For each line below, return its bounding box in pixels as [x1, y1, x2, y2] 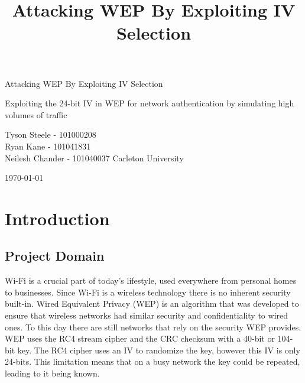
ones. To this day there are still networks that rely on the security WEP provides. [5, 320, 301, 333]
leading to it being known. [5, 367, 100, 379]
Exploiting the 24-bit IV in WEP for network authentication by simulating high [5, 97, 294, 109]
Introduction [5, 206, 110, 230]
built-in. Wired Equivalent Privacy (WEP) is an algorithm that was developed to [5, 297, 299, 310]
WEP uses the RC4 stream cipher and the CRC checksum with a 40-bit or [5, 332, 275, 345]
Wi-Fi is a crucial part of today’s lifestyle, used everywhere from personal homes [5, 274, 297, 287]
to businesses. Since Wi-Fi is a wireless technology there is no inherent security [5, 285, 291, 298]
